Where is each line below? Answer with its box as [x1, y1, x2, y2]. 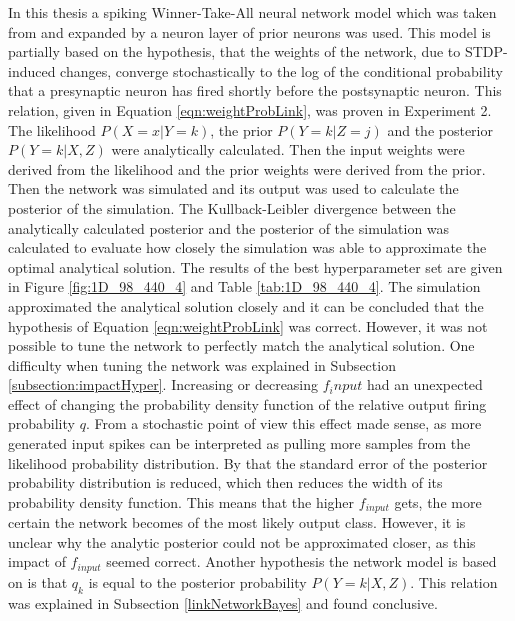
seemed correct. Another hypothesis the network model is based [106, 551, 497, 572]
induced [8, 60, 56, 81]
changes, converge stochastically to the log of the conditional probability [60, 60, 503, 81]
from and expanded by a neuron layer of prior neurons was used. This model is [8, 21, 491, 42]
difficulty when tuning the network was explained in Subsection [8, 354, 396, 375]
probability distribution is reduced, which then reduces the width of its [8, 472, 443, 493]
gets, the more [394, 491, 482, 512]
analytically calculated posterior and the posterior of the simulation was [8, 217, 450, 238]
